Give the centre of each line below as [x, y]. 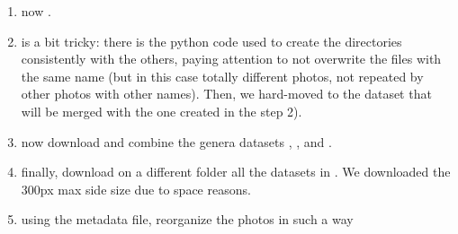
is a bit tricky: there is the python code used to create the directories [211, 41]
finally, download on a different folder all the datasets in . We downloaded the [236, 172]
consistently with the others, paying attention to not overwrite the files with [231, 59]
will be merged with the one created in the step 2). [162, 111]
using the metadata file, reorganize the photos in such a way [187, 219]
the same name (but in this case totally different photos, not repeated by [222, 76]
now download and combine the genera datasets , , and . [176, 141]
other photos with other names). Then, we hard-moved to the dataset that [226, 94]
